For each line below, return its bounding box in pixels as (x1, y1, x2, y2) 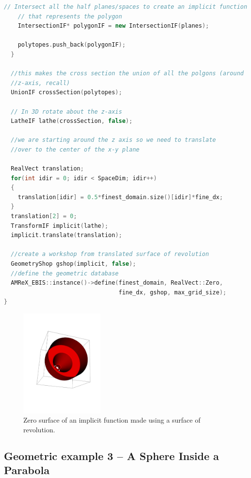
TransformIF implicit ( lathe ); (11, 222, 108, 229)
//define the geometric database (11, 270, 119, 277)
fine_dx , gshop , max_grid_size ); (118, 289, 227, 296)
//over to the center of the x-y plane (11, 146, 140, 153)
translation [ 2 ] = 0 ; (11, 213, 77, 220)
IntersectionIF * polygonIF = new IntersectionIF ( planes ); (17, 22, 209, 30)
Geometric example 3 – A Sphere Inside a (4, 448, 219, 463)
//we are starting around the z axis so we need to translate (11, 137, 216, 144)
